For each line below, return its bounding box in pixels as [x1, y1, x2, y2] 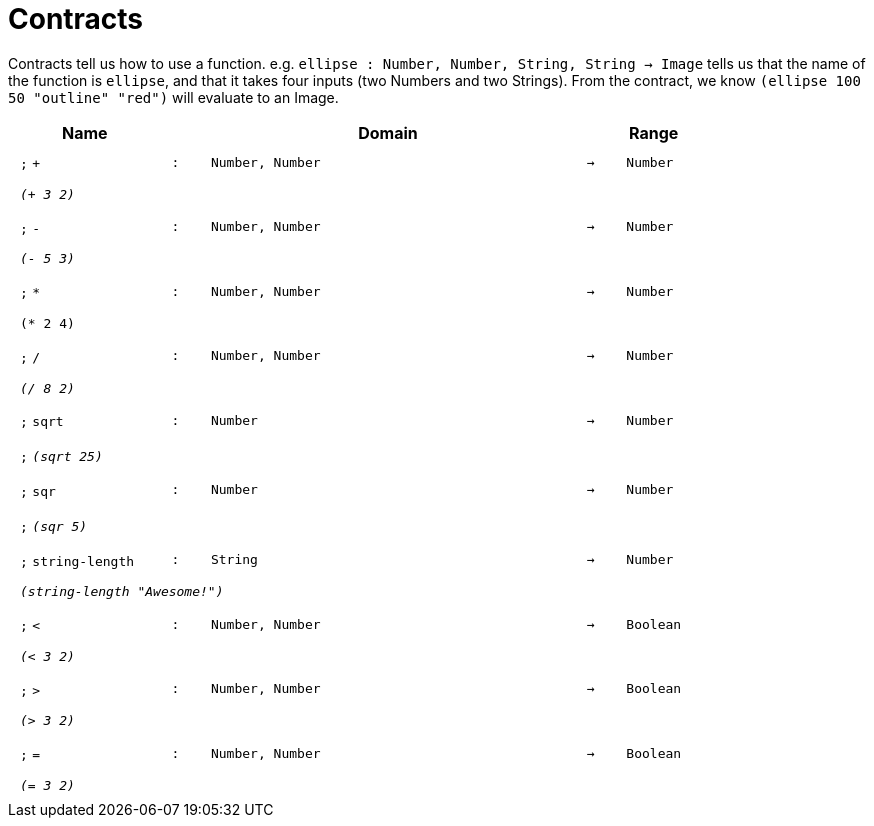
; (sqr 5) [20, 518, 88, 534]
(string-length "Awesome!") [20, 584, 224, 600]
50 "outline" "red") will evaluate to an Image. [8, 88, 339, 106]
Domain [358, 122, 418, 143]
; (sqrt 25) [20, 449, 103, 465]
